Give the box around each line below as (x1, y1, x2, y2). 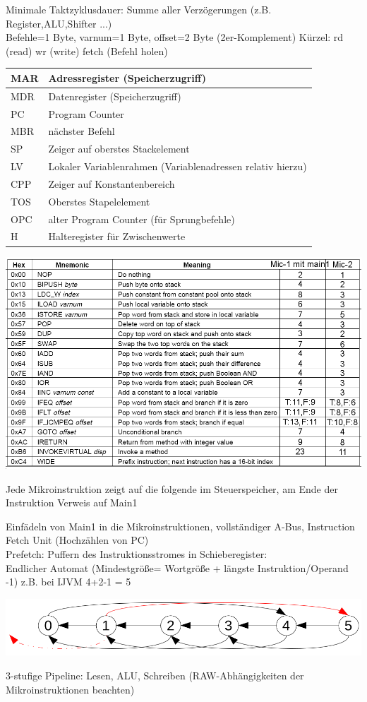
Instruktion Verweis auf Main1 (6, 495, 138, 510)
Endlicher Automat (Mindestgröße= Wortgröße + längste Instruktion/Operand (6, 560, 349, 575)
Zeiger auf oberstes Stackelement (48, 141, 190, 156)
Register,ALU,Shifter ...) (6, 16, 112, 30)
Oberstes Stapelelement (48, 194, 150, 208)
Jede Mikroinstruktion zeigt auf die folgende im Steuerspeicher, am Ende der (6, 481, 338, 496)
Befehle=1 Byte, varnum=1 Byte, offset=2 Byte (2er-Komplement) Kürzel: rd (6, 30, 344, 44)
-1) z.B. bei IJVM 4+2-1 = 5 (6, 574, 131, 589)
